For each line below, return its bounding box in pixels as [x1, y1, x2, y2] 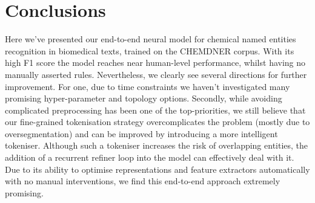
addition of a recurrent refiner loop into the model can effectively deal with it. [5, 151, 294, 164]
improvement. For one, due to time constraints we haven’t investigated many [5, 80, 290, 92]
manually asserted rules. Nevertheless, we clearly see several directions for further [5, 68, 307, 80]
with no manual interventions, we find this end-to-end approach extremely [5, 175, 280, 187]
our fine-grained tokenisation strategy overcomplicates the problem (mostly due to [5, 115, 310, 128]
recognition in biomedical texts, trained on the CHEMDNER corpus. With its [5, 44, 294, 57]
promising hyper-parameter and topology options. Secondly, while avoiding [5, 92, 282, 105]
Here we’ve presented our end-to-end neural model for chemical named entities [5, 33, 296, 45]
